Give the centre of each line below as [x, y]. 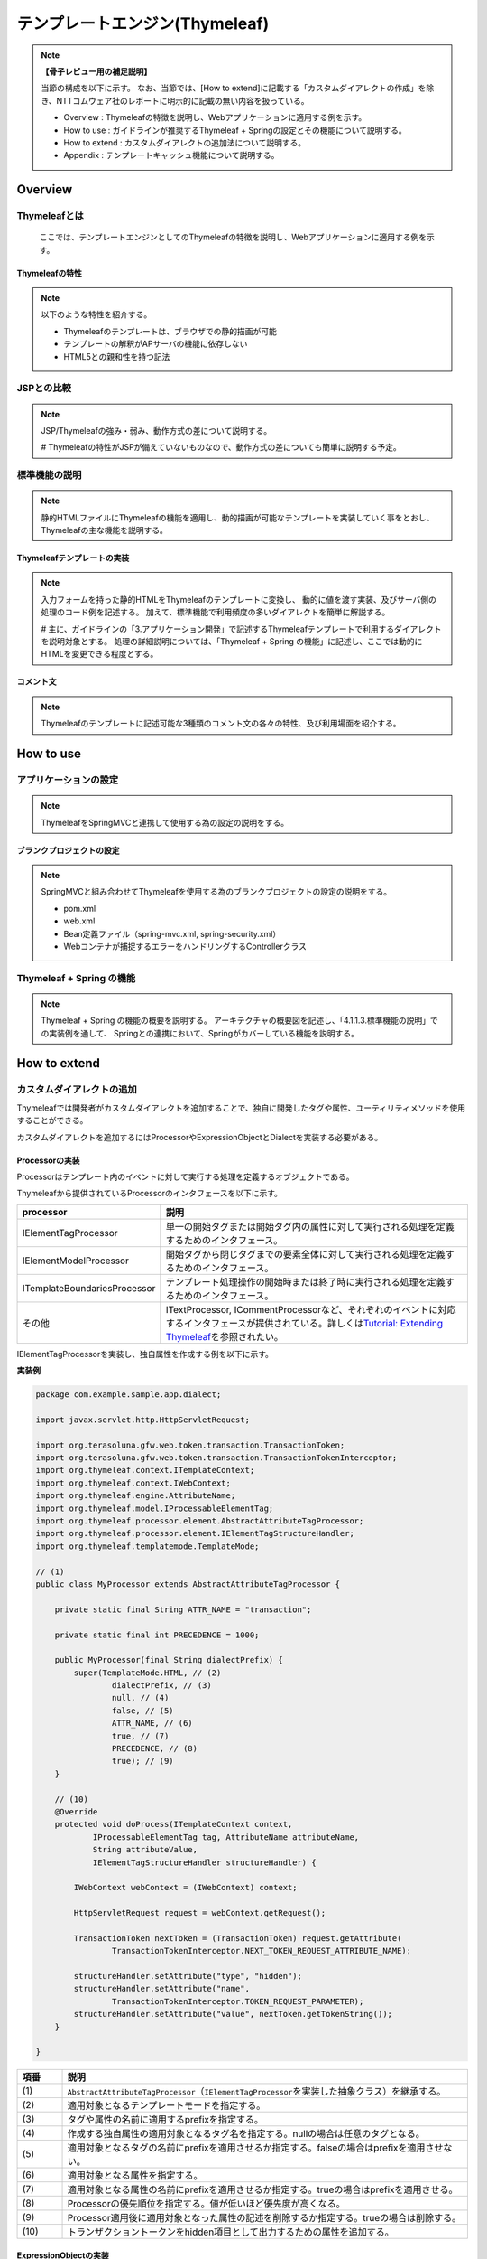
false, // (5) [143, 1711]
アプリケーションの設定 [68, 780]
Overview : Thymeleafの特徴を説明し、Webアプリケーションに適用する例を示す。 [215, 117]
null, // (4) [140, 1698]
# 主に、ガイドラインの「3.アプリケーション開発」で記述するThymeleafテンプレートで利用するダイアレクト [241, 629]
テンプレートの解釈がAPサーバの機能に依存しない [156, 344]
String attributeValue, [145, 1850]
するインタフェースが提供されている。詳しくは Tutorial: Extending [304, 1323]
